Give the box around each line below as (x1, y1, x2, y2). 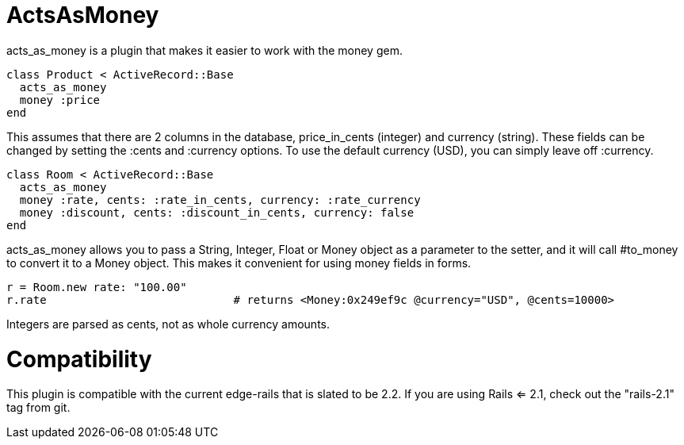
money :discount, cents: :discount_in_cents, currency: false (19, 205, 415, 219)
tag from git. (6, 401, 71, 415)
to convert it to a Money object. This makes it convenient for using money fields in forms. (6, 255, 472, 270)
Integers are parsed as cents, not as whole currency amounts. (6, 316, 331, 331)
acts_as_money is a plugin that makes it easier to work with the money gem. (6, 43, 403, 57)
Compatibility (6, 345, 152, 373)
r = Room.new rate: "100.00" (6, 280, 187, 293)
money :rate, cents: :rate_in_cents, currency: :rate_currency (19, 193, 421, 206)
